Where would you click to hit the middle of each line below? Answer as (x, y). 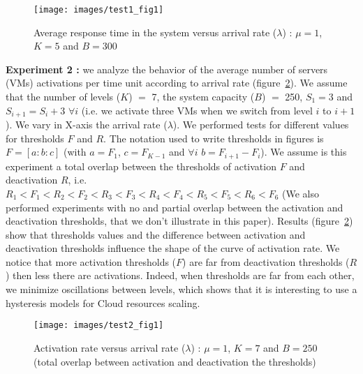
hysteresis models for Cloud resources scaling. (103, 302)
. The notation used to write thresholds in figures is (214, 138)
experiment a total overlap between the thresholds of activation (141, 166)
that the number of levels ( (63, 97)
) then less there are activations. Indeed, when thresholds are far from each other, (180, 275)
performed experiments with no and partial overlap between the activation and (175, 207)
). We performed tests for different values (261, 125)
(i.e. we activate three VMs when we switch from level (197, 110)
